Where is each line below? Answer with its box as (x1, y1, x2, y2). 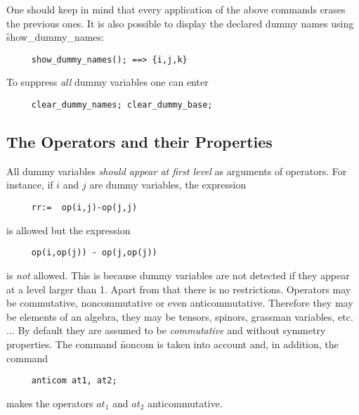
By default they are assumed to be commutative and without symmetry (18, 323, 326, 338)
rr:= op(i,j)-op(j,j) (31, 203, 138, 213)
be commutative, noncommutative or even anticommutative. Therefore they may (6, 295, 353, 310)
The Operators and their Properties (6, 131, 273, 153)
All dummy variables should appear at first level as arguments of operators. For (6, 163, 347, 178)
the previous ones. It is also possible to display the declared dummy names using (6, 15, 354, 30)
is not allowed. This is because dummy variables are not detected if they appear (6, 267, 350, 282)
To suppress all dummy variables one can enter (6, 75, 209, 89)
